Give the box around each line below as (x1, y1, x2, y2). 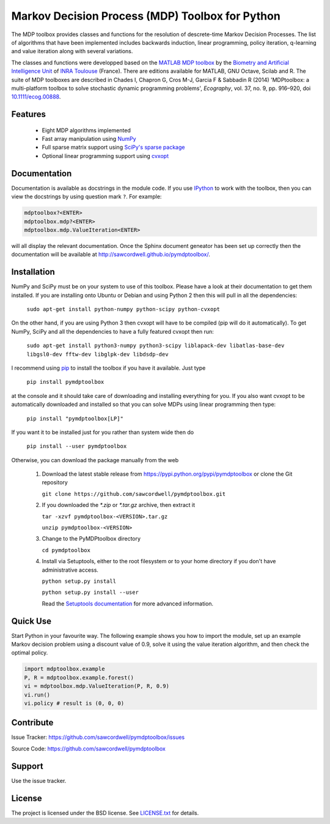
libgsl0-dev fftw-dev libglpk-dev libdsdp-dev (26, 351, 169, 358)
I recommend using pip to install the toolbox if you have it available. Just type (11, 364, 206, 372)
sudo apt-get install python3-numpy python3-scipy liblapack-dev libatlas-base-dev (26, 342, 285, 349)
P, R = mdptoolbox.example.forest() (24, 674, 134, 681)
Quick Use (11, 616, 52, 626)
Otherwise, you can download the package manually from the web (11, 456, 179, 463)
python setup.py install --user (42, 589, 139, 596)
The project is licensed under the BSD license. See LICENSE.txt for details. (11, 809, 199, 817)
